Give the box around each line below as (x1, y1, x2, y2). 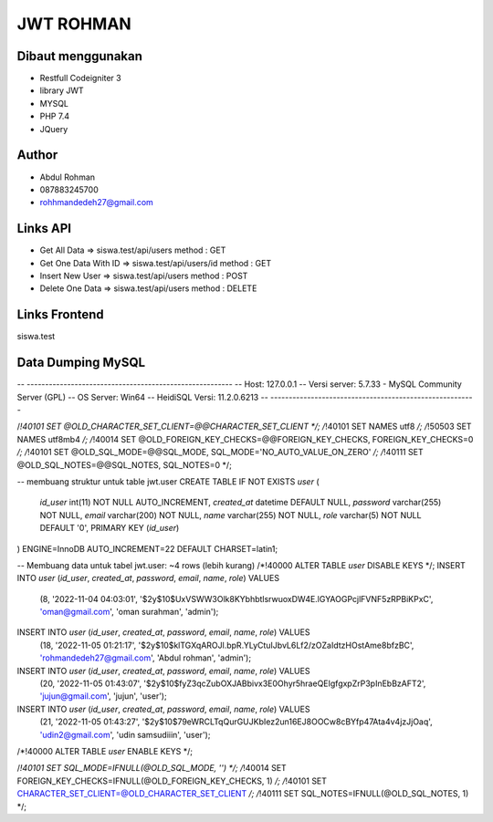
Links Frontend (16, 307, 104, 323)
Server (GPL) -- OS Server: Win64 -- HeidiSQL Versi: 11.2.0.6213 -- (16, 391, 268, 402)
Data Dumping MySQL (16, 355, 146, 370)
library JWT (39, 85, 84, 96)
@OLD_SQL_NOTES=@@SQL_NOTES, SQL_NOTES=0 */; (16, 459, 232, 470)
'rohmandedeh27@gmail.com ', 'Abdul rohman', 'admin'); (39, 652, 251, 663)
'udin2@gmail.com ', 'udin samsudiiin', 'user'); (39, 729, 211, 740)
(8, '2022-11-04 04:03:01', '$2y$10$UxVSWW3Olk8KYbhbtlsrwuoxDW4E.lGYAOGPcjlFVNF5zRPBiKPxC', (39, 593, 434, 604)
